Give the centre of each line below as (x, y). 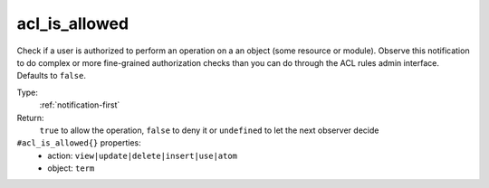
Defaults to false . (51, 76)
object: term (71, 168)
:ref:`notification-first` (80, 105)
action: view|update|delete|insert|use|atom (143, 155)
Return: (30, 117)
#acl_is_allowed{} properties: (79, 143)
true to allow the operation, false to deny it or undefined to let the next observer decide (209, 130)
